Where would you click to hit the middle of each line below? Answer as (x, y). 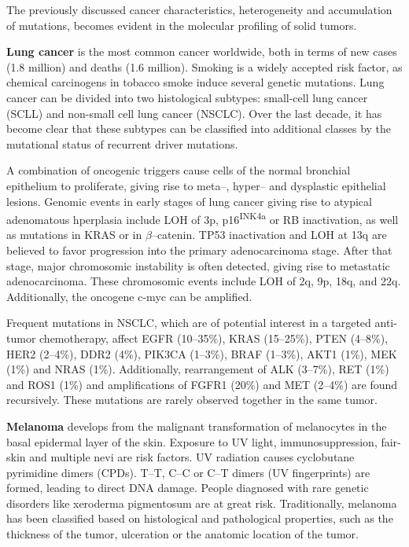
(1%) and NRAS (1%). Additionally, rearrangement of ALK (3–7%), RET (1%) (198, 369)
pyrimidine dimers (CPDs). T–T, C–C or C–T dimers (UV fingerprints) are (188, 472)
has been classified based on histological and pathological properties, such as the (200, 518)
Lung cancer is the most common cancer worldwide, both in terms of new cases (202, 51)
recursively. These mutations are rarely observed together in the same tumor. (192, 400)
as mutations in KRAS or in (74, 235)
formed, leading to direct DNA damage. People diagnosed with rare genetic (188, 488)
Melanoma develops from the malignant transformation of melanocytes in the (197, 426)
